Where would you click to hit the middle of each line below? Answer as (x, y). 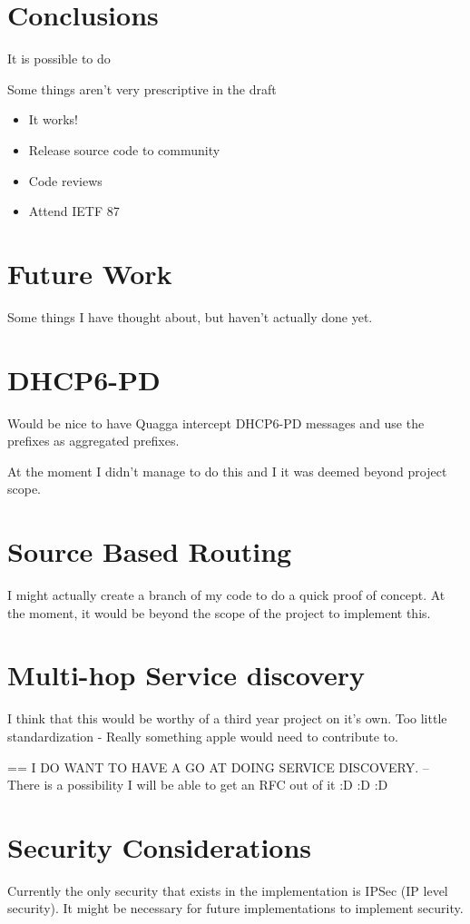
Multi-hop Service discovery (186, 675)
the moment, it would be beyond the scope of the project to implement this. (219, 612)
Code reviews (65, 180)
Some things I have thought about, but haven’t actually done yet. (190, 316)
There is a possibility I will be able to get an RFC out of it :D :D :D (198, 785)
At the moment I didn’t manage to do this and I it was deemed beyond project (227, 471)
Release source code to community (124, 149)
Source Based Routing (150, 551)
